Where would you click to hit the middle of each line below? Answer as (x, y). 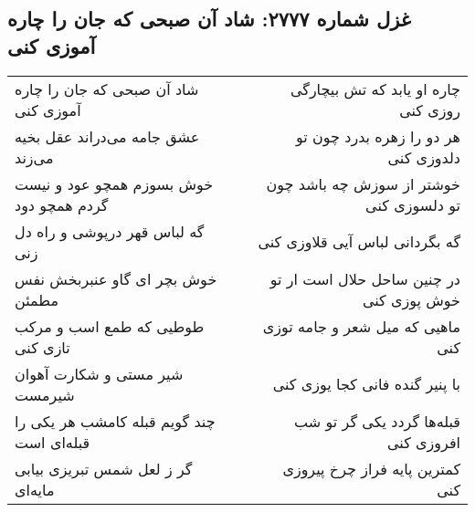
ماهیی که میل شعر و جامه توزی (361, 326)
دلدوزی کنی (424, 157)
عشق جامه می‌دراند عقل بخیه (107, 136)
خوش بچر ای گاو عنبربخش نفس (116, 278)
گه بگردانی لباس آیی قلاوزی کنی (359, 242)
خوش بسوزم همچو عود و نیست (114, 183)
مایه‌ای (35, 489)
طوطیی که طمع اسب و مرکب (110, 326)
